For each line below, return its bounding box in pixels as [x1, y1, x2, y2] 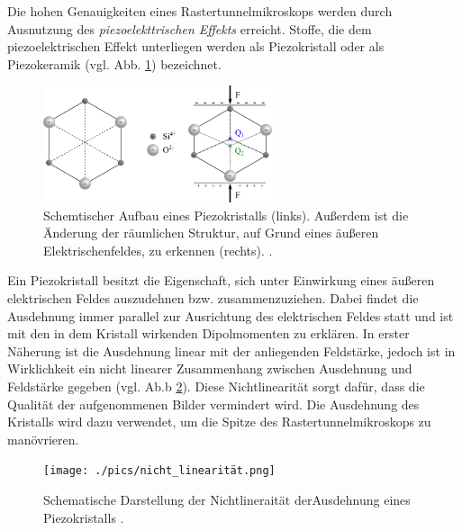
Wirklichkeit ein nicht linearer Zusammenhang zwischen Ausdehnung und [7, 359, 412, 378]
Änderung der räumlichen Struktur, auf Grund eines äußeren [43, 223, 379, 242]
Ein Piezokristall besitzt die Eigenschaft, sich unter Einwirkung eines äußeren [7, 271, 435, 290]
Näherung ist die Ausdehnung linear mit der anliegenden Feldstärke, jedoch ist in [7, 341, 456, 360]
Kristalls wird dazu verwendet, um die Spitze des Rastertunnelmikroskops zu [7, 412, 431, 431]
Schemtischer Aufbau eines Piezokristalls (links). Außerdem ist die [43, 205, 409, 224]
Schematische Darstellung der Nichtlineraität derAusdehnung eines [43, 490, 411, 509]
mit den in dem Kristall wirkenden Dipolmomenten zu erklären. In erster [7, 324, 410, 343]
